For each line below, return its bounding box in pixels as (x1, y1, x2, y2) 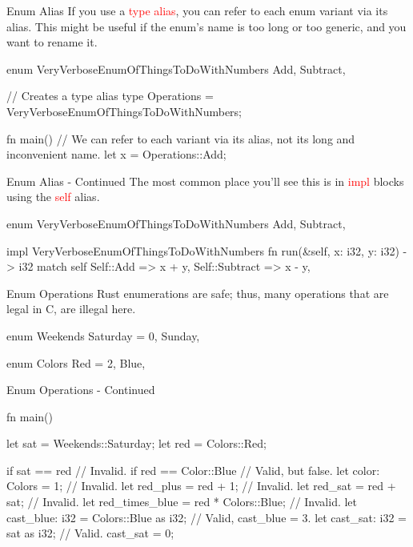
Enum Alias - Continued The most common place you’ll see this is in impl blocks (6, 172, 404, 189)
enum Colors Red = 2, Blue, (6, 354, 146, 371)
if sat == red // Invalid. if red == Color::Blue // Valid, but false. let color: (6, 461, 380, 478)
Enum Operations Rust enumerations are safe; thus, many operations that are (6, 284, 389, 301)
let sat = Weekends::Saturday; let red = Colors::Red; (6, 435, 267, 452)
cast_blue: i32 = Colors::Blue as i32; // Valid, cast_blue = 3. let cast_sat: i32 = (6, 509, 407, 525)
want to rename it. (6, 34, 98, 50)
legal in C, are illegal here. (6, 300, 136, 317)
